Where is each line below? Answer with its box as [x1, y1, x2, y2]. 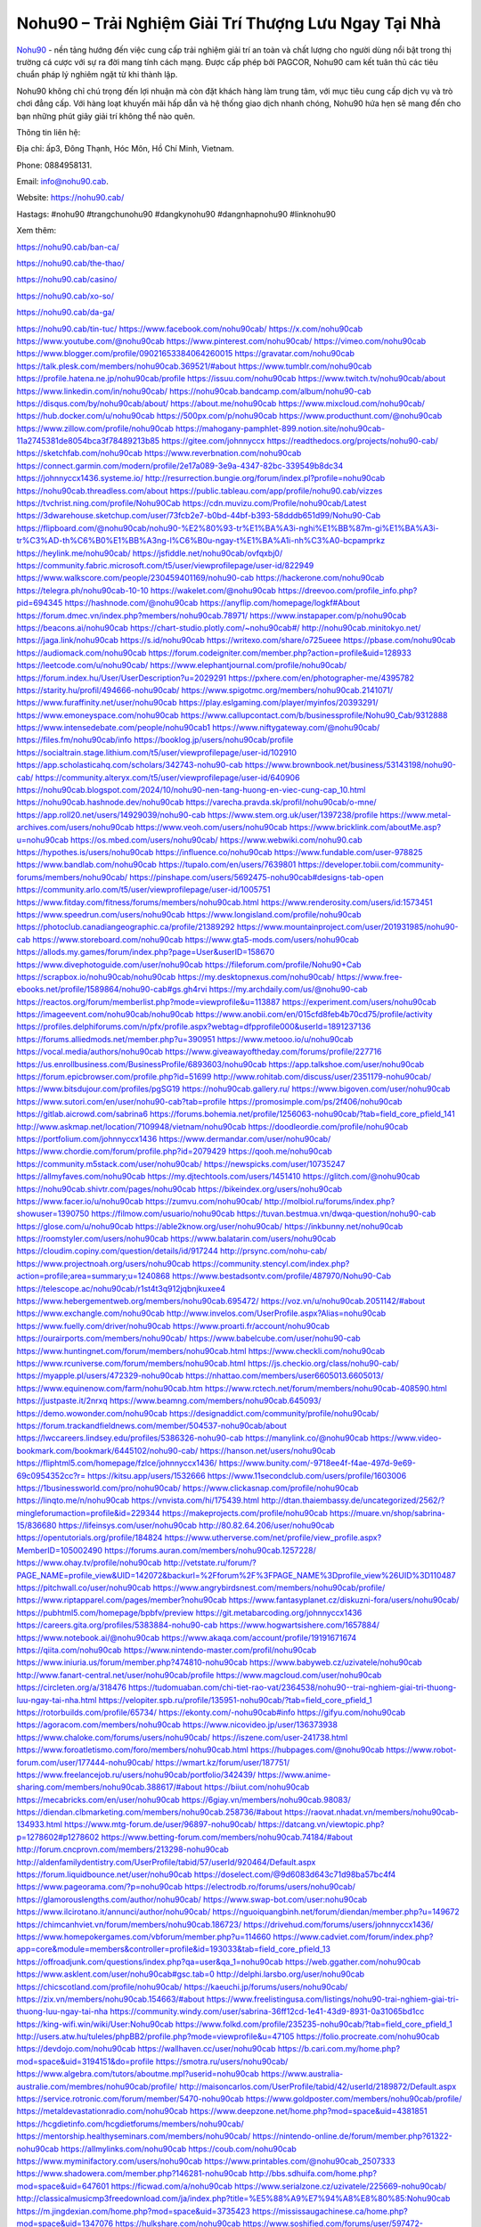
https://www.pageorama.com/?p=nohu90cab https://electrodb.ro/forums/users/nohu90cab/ [16, 1881, 356, 1892]
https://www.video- [370, 1432, 443, 1443]
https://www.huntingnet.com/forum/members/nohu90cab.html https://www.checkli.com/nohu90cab [16, 1345, 386, 1356]
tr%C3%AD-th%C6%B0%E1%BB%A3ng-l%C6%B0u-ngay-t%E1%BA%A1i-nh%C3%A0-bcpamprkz [16, 535, 386, 546]
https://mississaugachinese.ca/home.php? [252, 2206, 409, 2216]
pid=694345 [16, 598, 63, 608]
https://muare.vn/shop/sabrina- [330, 1507, 445, 1518]
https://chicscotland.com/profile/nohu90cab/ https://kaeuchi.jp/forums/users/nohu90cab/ [16, 1981, 348, 1992]
